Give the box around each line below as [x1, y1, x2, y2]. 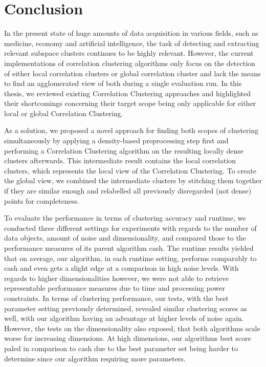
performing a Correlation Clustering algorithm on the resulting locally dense [4, 145, 243, 156]
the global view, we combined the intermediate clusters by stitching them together [4, 175, 262, 186]
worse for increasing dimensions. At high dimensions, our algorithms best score [4, 333, 251, 343]
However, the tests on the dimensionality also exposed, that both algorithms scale [4, 322, 260, 333]
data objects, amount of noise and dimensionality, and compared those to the [4, 232, 246, 243]
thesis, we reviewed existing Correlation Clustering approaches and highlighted [4, 88, 251, 98]
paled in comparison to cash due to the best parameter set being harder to [4, 342, 238, 353]
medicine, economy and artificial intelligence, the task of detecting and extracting [4, 37, 259, 48]
